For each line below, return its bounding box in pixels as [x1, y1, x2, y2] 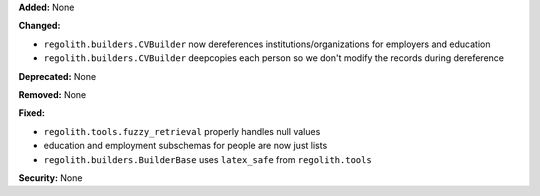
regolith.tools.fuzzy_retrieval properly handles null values [43, 125, 321, 137]
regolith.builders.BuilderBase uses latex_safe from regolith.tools [43, 153, 372, 165]
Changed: [18, 20, 61, 32]
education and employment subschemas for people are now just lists [43, 140, 328, 152]
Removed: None [18, 88, 87, 100]
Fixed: [18, 107, 45, 119]
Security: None [18, 171, 83, 184]
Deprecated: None [18, 70, 97, 82]
